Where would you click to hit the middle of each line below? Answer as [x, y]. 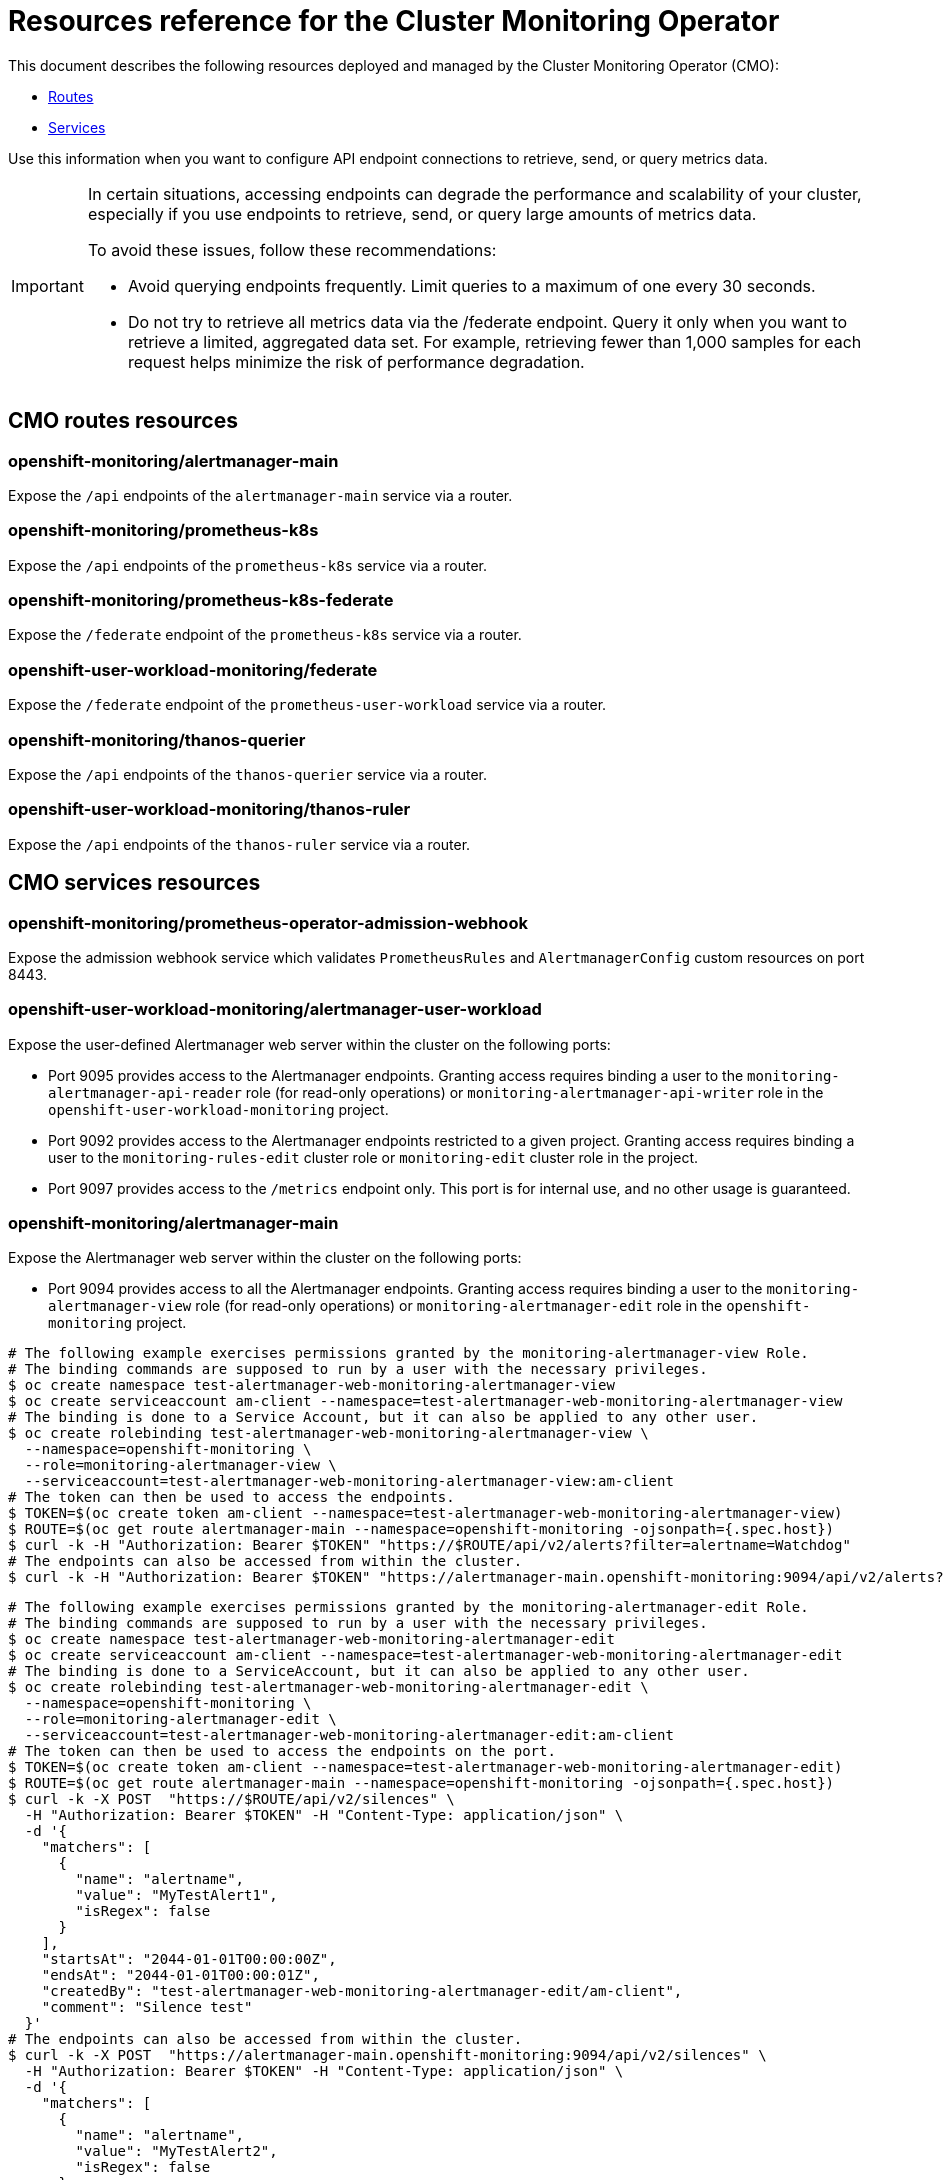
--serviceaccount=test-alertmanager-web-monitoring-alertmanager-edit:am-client [349, 1735]
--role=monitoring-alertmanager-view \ [180, 1465]
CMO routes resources [123, 421]
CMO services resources [134, 883]
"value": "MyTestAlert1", [176, 1895]
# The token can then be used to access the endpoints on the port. [282, 1751]
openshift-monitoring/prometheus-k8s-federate [201, 600]
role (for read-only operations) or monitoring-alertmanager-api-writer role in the [534, 1092]
